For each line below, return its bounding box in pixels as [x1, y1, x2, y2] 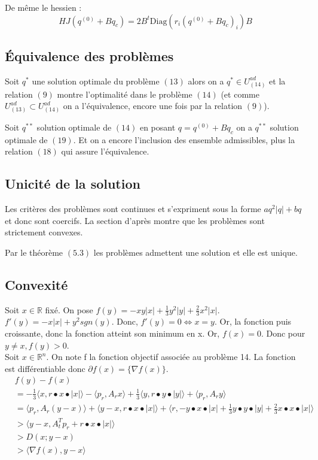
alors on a [188, 74, 224, 87]
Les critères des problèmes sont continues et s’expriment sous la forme [5, 202, 261, 215]
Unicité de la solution [5, 174, 140, 193]
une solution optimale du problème [32, 74, 160, 87]
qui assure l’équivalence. [61, 145, 149, 158]
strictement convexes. [5, 226, 83, 238]
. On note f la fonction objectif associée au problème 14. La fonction [46, 350, 296, 363]
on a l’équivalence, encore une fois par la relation [63, 99, 243, 112]
